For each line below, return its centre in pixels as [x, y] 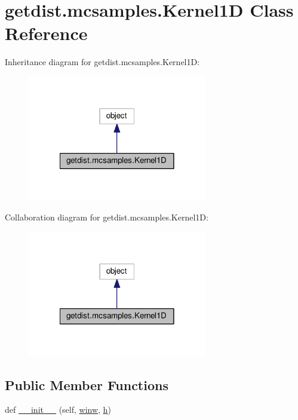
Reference [46, 33]
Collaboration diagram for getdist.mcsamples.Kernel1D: [107, 217]
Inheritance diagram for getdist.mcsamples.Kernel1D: [102, 62]
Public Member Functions [87, 384]
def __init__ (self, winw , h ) [58, 410]
